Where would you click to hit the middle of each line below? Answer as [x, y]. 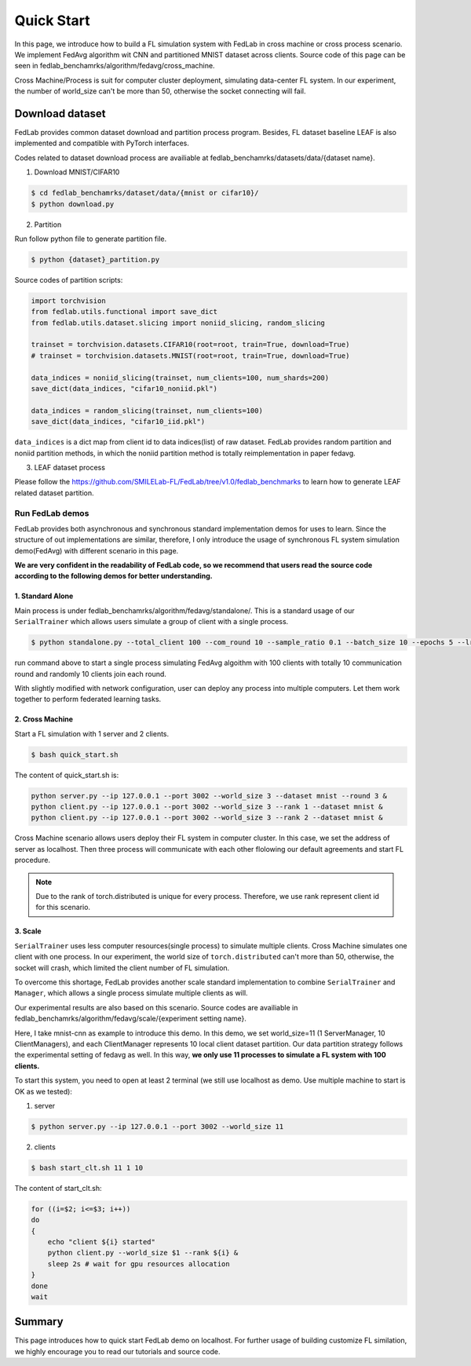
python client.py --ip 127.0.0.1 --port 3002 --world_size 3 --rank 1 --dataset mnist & [207, 807]
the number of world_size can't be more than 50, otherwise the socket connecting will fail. [160, 91]
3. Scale [28, 931]
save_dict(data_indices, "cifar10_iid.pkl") [118, 422]
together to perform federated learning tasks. [88, 699]
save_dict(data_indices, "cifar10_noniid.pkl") [124, 389]
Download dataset [60, 113]
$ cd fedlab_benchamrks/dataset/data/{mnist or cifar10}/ [145, 193]
